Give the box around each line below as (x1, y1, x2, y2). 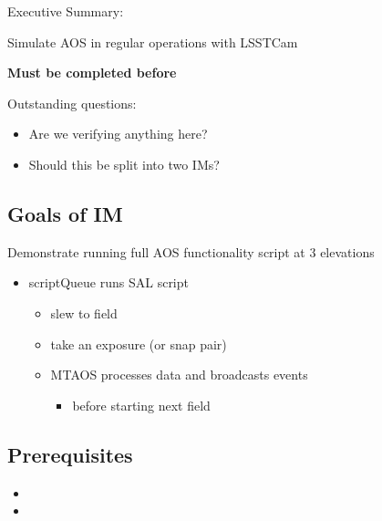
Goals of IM (7, 199, 123, 227)
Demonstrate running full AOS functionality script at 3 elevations (7, 242, 375, 261)
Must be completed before (7, 63, 177, 82)
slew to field (50, 303, 118, 322)
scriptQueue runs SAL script (28, 273, 189, 292)
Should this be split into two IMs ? (28, 154, 220, 173)
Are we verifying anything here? (28, 124, 208, 143)
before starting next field (72, 395, 211, 414)
